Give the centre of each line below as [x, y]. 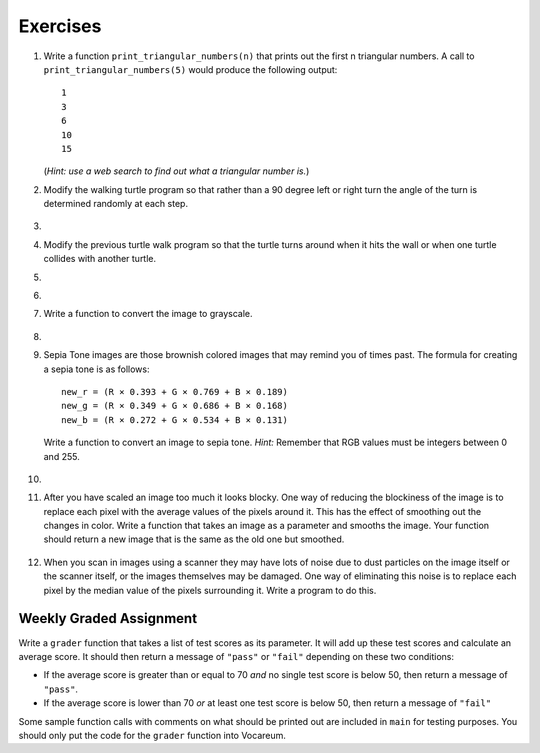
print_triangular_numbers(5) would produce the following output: [190, 69]
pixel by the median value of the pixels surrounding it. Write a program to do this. [210, 590]
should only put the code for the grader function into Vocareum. [152, 735]
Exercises [60, 26]
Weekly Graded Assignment [108, 618]
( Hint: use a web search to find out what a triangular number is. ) [176, 171]
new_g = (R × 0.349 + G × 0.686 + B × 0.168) [175, 406]
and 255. [61, 456]
